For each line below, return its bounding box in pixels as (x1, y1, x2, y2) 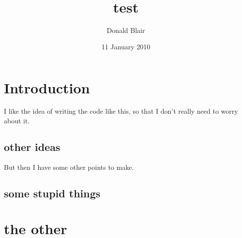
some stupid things (4, 185, 101, 200)
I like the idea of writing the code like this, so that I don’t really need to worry (4, 106, 238, 116)
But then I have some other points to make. (4, 162, 134, 172)
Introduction (4, 78, 90, 98)
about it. (4, 115, 30, 125)
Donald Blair (106, 25, 145, 35)
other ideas (4, 139, 60, 154)
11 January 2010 (101, 41, 151, 51)
